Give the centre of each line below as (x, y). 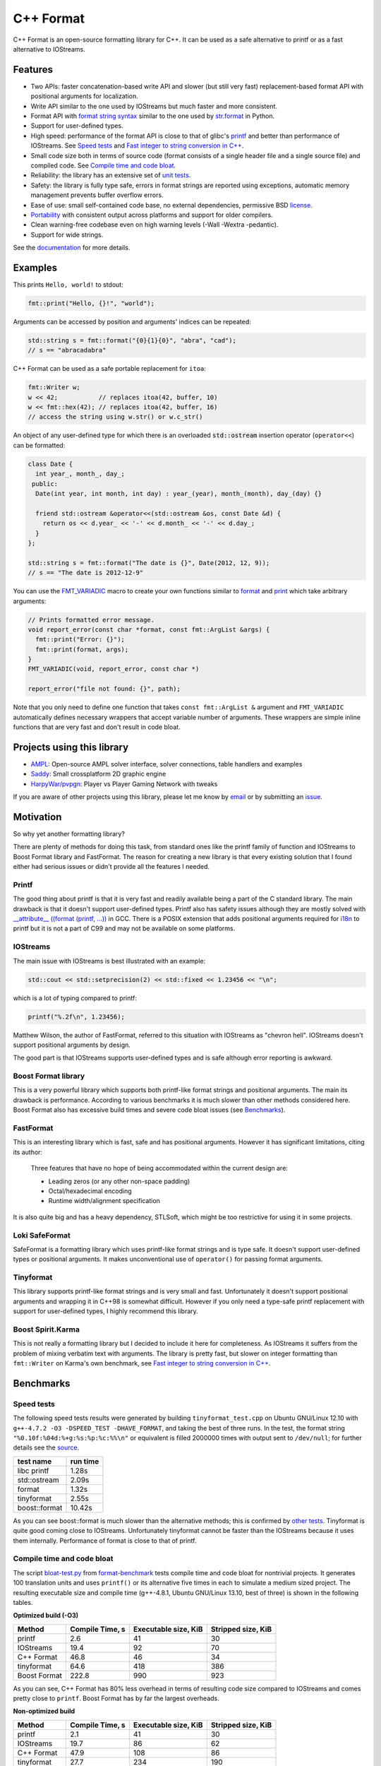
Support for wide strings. (67, 235)
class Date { (50, 464)
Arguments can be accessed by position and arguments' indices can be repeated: (132, 321)
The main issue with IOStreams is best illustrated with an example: (109, 961)
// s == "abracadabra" (67, 350)
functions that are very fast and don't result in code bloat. (97, 727)
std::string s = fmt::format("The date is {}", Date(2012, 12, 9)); (149, 563)
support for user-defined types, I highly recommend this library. (106, 1311)
